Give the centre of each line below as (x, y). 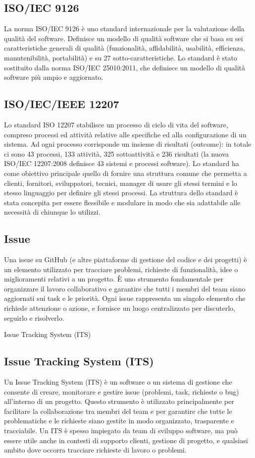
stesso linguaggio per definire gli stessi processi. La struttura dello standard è (121, 193)
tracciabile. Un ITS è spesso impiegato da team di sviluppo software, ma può (121, 430)
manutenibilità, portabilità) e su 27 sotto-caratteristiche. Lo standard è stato (121, 57)
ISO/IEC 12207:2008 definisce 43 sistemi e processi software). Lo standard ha (122, 163)
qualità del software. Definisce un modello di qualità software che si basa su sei (124, 38)
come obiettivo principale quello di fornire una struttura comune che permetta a (126, 173)
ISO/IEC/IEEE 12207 (62, 104)
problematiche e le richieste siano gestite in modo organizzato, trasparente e (119, 421)
